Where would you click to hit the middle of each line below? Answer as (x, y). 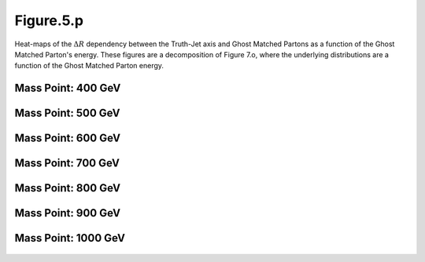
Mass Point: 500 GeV (68, 113)
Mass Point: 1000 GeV (70, 238)
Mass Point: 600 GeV (68, 138)
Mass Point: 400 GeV (68, 88)
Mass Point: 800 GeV (68, 188)
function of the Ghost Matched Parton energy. (89, 66)
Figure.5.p (49, 20)
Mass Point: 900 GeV (68, 213)
